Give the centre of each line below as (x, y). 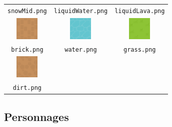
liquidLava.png (140, 11)
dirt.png (27, 88)
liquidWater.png (81, 11)
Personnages (36, 116)
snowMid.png (27, 11)
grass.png (140, 49)
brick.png (27, 49)
